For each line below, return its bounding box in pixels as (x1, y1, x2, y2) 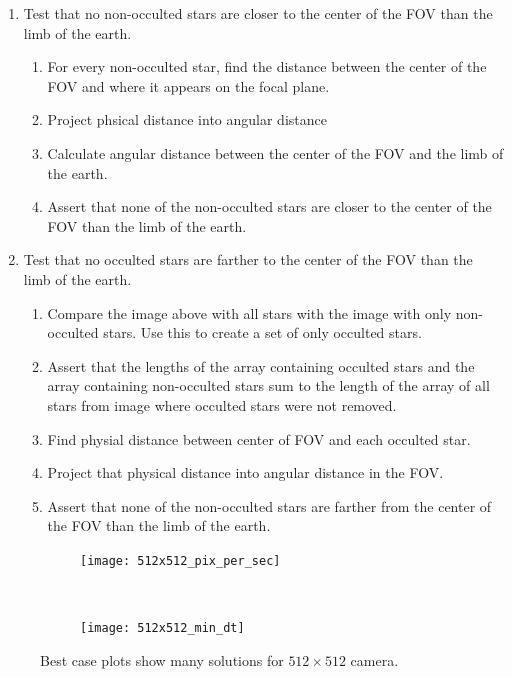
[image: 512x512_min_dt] (80, 621, 245, 636)
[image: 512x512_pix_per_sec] (80, 553, 281, 568)
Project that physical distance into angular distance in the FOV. (47, 462, 444, 483)
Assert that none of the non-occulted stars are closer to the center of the (47, 196, 492, 217)
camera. (350, 649, 399, 670)
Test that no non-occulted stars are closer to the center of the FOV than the (23, 3, 493, 23)
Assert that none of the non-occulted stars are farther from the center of (47, 495, 492, 516)
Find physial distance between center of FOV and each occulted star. (47, 428, 471, 449)
